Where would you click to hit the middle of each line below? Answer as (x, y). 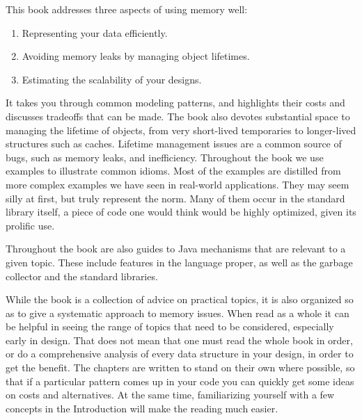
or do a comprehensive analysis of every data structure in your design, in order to (180, 354)
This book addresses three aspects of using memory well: (127, 9)
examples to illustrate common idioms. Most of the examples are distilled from (173, 171)
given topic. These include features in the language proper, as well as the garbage (179, 262)
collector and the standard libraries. (82, 276)
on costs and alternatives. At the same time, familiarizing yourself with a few (170, 395)
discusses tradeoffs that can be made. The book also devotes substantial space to (178, 116)
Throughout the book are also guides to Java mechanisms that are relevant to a (176, 249)
